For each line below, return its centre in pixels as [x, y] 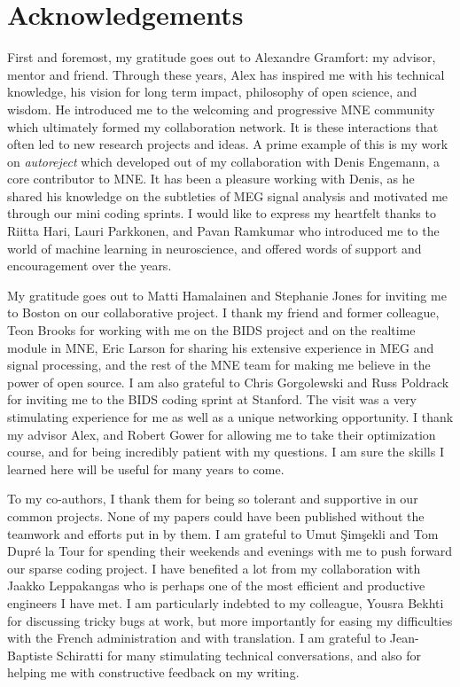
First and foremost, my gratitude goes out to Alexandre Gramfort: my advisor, [222, 57]
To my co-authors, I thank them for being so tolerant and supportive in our [213, 499]
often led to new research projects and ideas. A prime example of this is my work [228, 144]
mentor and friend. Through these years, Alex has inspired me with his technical [226, 74]
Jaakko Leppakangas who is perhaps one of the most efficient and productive [216, 586]
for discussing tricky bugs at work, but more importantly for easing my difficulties [230, 620]
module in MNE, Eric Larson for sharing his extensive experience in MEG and [221, 347]
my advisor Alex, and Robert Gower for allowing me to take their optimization [222, 434]
